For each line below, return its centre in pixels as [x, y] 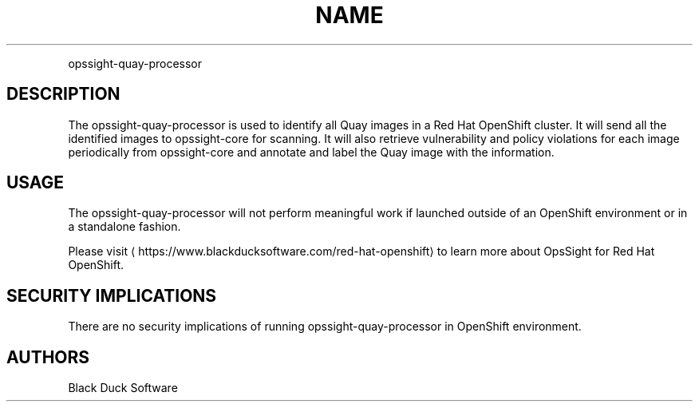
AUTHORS [48, 357]
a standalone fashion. [124, 227]
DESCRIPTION [63, 94]
